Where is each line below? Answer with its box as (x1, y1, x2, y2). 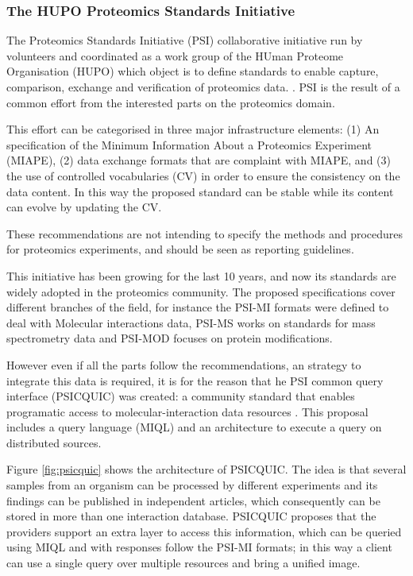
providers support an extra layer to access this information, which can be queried (6, 523, 402, 539)
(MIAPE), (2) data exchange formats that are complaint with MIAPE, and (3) (6, 152, 391, 168)
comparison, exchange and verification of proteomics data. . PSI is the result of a (6, 79, 400, 95)
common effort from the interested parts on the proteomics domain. (6, 94, 335, 110)
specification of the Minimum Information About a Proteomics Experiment (6, 136, 372, 153)
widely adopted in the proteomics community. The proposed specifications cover (6, 283, 396, 300)
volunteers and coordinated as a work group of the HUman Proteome (6, 47, 344, 64)
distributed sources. (6, 434, 102, 450)
